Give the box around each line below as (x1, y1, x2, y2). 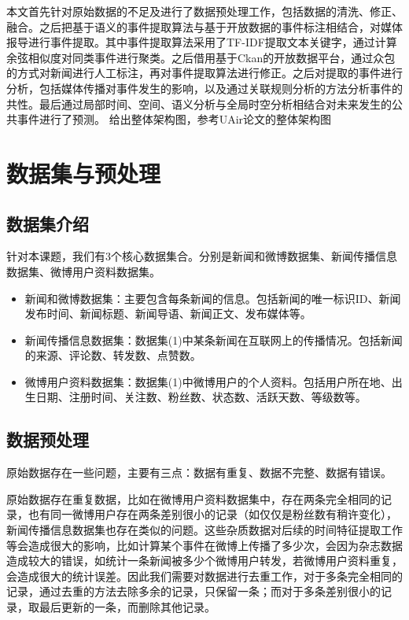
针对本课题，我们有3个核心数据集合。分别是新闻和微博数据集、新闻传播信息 (6, 248, 397, 264)
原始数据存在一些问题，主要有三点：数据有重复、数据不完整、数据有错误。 (6, 464, 392, 481)
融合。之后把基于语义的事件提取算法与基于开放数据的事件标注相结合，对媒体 (6, 18, 403, 35)
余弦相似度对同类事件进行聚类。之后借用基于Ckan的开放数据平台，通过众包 (6, 49, 396, 65)
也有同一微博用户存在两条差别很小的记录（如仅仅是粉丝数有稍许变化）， (28, 506, 397, 522)
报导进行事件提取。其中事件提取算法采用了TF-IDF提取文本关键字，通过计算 (6, 34, 397, 50)
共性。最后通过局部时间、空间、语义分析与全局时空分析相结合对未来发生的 (6, 95, 392, 112)
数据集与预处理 (6, 157, 161, 189)
